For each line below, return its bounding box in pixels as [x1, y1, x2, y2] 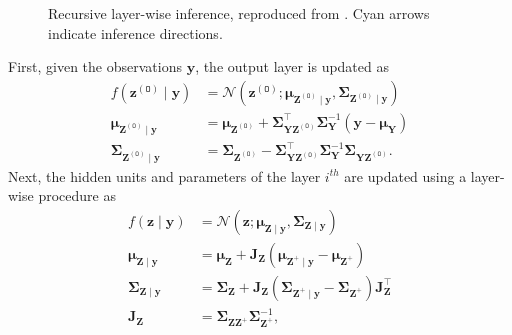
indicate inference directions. [48, 22, 223, 43]
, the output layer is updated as [195, 56, 389, 77]
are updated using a [344, 165, 467, 186]
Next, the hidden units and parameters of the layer [8, 165, 321, 186]
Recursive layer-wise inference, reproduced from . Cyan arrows [48, 3, 430, 23]
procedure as [38, 185, 116, 206]
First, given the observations [8, 56, 182, 77]
